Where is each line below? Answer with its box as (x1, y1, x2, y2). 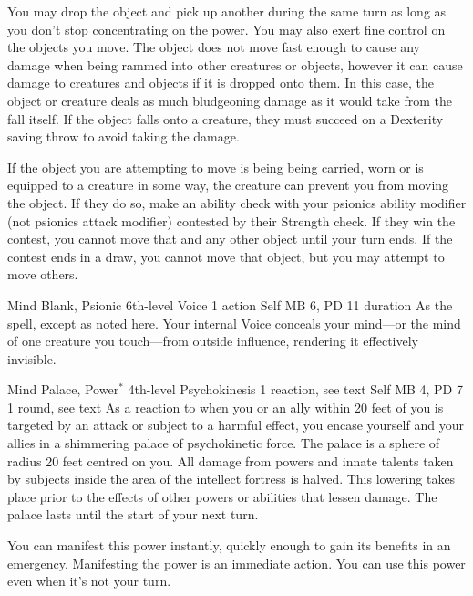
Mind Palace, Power (7, 380, 119, 399)
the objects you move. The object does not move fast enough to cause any (7, 37, 420, 57)
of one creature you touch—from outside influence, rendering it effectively (7, 331, 418, 350)
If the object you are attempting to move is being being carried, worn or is (7, 157, 424, 176)
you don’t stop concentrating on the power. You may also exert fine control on (7, 19, 446, 38)
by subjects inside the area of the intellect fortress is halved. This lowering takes (7, 469, 456, 488)
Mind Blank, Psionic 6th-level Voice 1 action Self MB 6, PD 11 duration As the (7, 295, 453, 314)
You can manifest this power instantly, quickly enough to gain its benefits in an (7, 536, 451, 555)
